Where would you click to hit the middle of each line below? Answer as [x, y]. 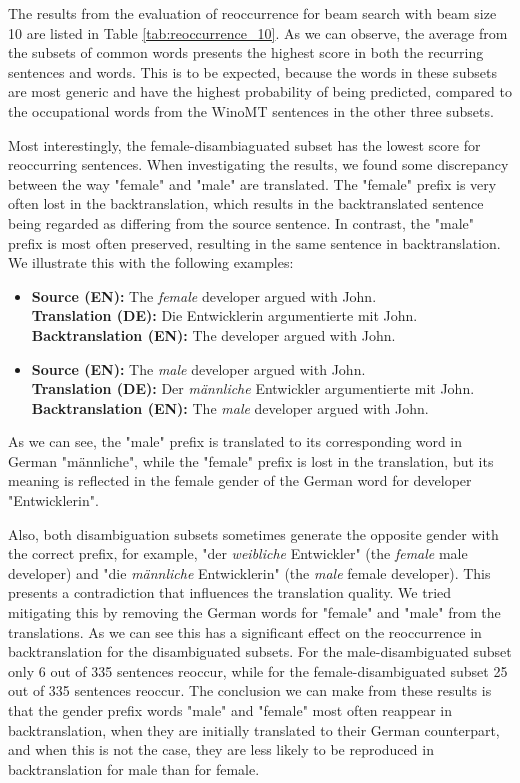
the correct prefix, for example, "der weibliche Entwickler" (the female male [238, 553]
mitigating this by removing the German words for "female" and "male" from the [254, 612]
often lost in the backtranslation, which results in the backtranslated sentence [246, 203]
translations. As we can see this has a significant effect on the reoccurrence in [245, 631]
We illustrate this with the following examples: [151, 262]
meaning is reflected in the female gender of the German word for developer [240, 480]
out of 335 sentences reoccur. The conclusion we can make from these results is [250, 690]
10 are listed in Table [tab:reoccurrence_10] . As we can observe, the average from [258, 32]
